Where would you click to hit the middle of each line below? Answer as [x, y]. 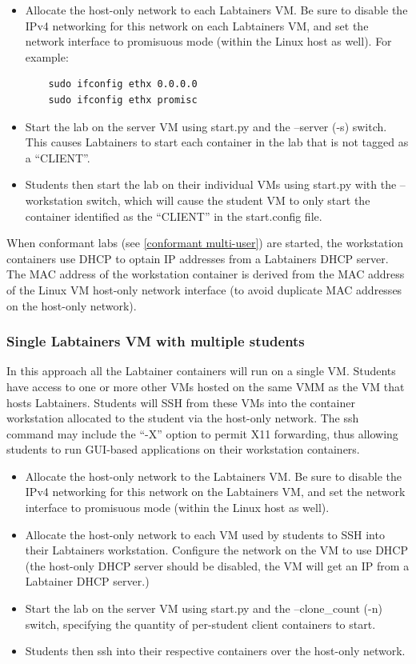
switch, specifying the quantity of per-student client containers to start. [200, 624]
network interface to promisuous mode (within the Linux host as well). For [208, 41]
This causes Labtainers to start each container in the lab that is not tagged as [217, 142]
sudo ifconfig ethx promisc [123, 100]
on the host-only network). [72, 305]
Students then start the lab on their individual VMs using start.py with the [211, 184]
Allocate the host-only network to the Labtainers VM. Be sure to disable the [213, 476]
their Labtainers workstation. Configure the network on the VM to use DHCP [216, 550]
